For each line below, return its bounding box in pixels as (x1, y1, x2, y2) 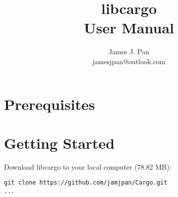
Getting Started (4, 132, 115, 153)
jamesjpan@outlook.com (92, 56, 166, 66)
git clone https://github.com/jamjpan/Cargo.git (4, 179, 168, 187)
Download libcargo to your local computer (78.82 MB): (4, 161, 172, 172)
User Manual (84, 17, 174, 38)
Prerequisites (4, 94, 95, 114)
